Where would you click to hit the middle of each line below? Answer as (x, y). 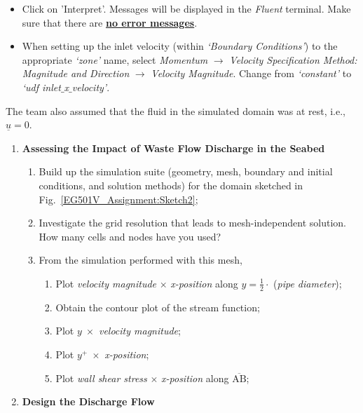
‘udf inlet (41, 87)
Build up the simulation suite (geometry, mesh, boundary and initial (186, 171)
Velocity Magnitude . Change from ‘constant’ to (251, 73)
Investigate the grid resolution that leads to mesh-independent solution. (192, 223)
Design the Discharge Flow (88, 401)
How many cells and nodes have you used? (130, 236)
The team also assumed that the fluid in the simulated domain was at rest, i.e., (176, 110)
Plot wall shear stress (101, 378)
